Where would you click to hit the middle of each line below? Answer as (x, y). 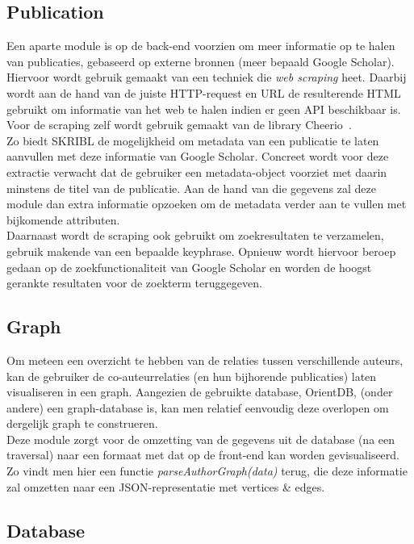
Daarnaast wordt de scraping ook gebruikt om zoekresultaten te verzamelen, (195, 235)
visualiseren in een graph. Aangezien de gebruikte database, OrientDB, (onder (200, 392)
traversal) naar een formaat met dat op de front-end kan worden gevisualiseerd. (203, 455)
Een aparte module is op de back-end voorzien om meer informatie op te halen (201, 46)
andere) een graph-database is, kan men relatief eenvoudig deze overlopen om (198, 407)
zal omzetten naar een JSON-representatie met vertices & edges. (166, 486)
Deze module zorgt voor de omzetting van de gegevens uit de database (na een (201, 439)
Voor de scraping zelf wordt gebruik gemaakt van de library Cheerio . (179, 125)
